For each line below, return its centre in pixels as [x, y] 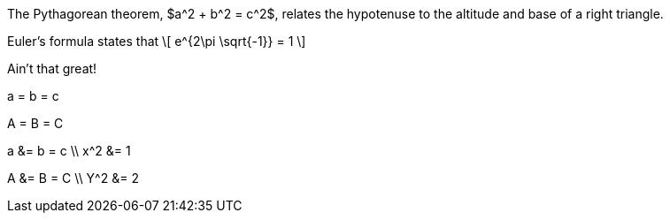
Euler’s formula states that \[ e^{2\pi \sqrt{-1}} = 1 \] [157, 41]
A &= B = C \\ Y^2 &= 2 [73, 178]
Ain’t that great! [52, 68]
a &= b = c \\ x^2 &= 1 [69, 151]
